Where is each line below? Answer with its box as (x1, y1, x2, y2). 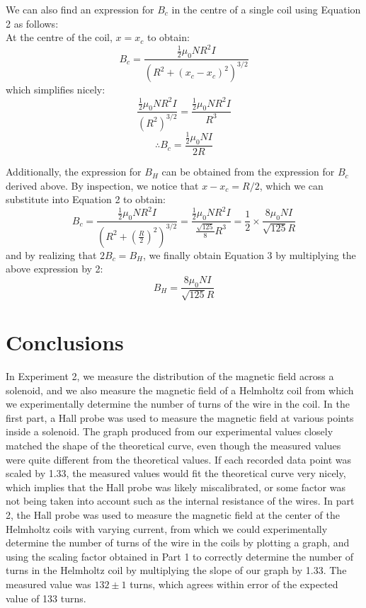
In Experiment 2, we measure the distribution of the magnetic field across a (6, 369, 334, 384)
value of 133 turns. (6, 590, 86, 605)
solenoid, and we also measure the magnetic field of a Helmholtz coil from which (6, 382, 354, 397)
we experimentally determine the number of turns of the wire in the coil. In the (6, 396, 350, 411)
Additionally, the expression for (6, 164, 142, 179)
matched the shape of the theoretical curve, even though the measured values (6, 438, 341, 453)
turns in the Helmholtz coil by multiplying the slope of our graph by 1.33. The (6, 563, 347, 578)
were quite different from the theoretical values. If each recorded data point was (6, 452, 352, 466)
